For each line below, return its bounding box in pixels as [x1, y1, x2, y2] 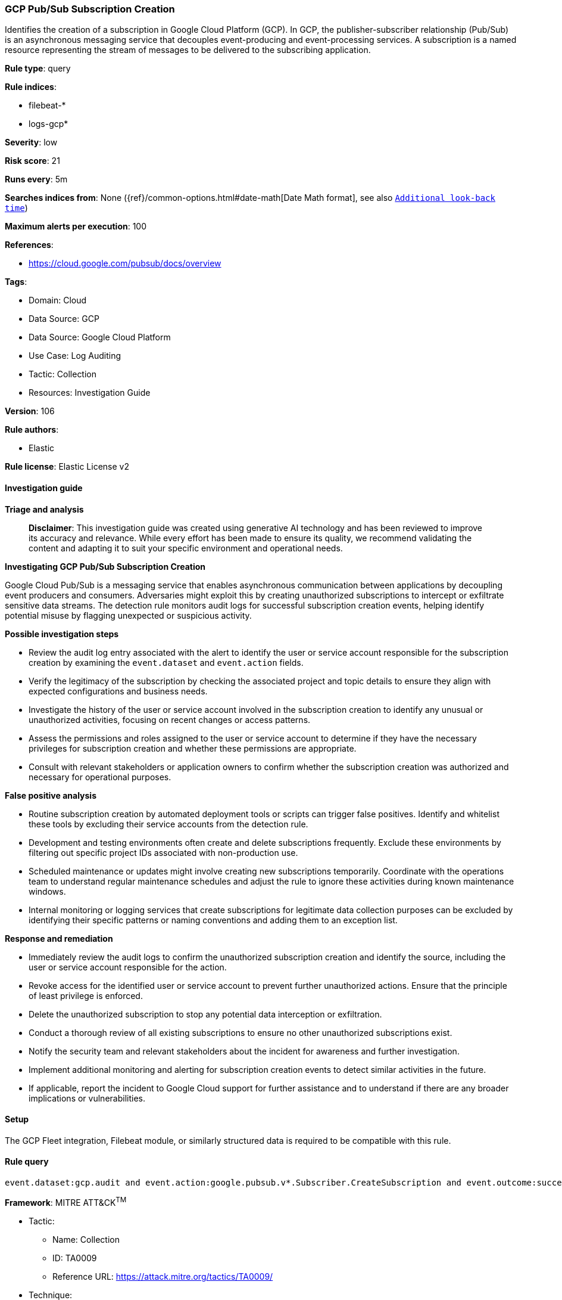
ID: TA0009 [52, 1252, 97, 1263]
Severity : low [5, 137, 58, 148]
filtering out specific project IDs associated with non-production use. [29, 847, 298, 858]
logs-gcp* [29, 119, 68, 129]
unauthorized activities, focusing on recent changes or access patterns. [29, 714, 311, 725]
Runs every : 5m [5, 174, 68, 185]
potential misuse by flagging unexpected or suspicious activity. [5, 610, 252, 620]
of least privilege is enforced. [29, 990, 143, 1001]
